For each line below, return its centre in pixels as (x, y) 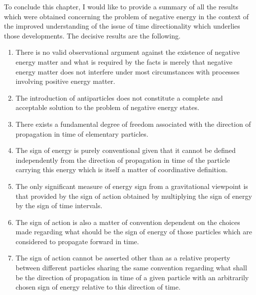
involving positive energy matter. (65, 81)
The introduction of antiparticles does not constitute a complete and (119, 97)
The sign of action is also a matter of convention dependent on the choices (128, 222)
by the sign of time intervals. (59, 205)
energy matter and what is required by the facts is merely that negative (124, 61)
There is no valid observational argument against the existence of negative (128, 52)
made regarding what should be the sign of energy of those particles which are (134, 232)
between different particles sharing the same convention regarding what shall (131, 268)
